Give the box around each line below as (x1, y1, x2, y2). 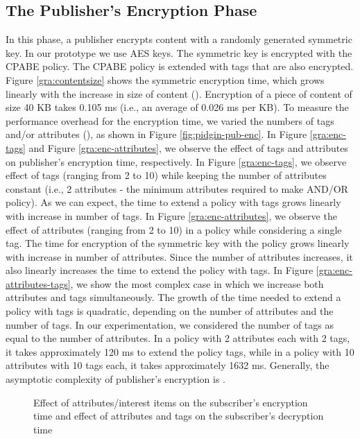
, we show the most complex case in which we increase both (70, 276, 324, 291)
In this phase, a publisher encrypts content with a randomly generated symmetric (6, 32, 352, 46)
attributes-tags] (6, 276, 71, 291)
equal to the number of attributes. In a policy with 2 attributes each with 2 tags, (6, 331, 350, 345)
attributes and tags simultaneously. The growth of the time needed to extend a (6, 290, 341, 304)
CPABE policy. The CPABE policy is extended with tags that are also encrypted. (6, 59, 354, 74)
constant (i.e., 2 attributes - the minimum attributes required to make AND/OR (6, 181, 348, 196)
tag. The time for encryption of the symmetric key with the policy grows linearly (6, 236, 350, 250)
